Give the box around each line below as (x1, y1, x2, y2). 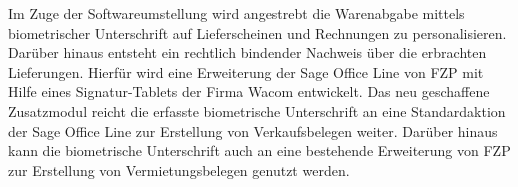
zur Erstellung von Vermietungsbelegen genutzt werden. (8, 159, 350, 180)
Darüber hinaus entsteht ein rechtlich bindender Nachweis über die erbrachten (8, 42, 487, 63)
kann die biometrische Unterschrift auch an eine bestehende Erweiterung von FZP (8, 140, 511, 161)
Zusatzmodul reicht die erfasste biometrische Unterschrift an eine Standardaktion (8, 100, 506, 121)
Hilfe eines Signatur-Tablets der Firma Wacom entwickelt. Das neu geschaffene (8, 81, 490, 102)
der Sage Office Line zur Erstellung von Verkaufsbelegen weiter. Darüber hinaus (8, 120, 498, 141)
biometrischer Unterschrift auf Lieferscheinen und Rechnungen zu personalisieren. (8, 22, 507, 43)
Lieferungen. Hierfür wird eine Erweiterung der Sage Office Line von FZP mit (8, 61, 484, 82)
